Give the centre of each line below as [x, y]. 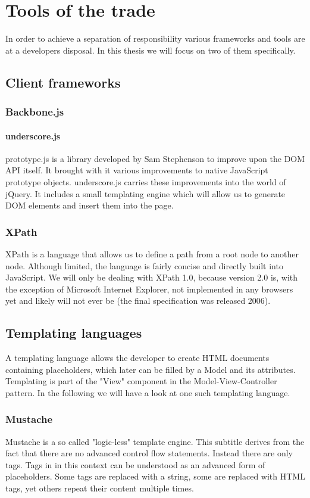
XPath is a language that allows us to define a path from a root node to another [152, 253]
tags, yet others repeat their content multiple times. [100, 488]
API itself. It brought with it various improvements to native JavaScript [137, 170]
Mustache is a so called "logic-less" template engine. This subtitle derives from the [155, 441]
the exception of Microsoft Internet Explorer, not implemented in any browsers [149, 289]
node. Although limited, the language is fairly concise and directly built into [144, 265]
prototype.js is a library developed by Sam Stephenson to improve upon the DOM [155, 158]
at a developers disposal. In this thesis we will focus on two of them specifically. [151, 50]
